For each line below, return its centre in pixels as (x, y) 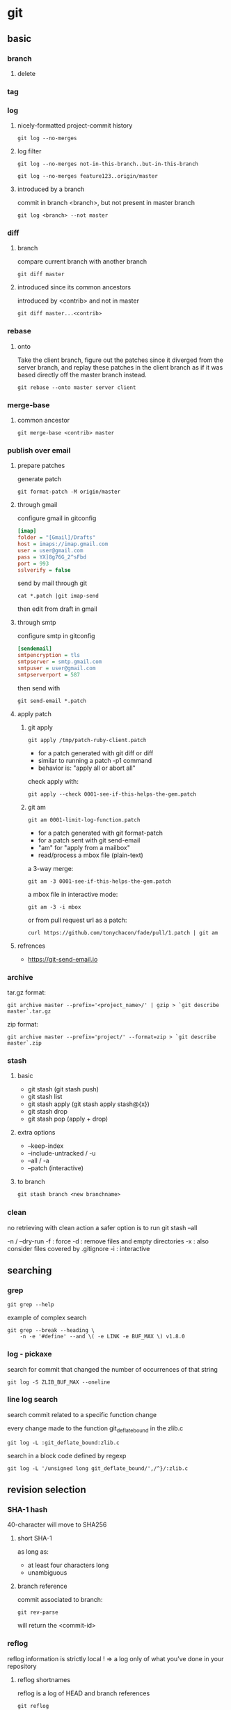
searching (30, 1270)
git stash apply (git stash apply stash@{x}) (88, 1104)
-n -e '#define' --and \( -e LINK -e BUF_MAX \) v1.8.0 (103, 1337)
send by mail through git (52, 583)
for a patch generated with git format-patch (101, 833)
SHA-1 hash (27, 1509)
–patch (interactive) (56, 1168)
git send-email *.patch (52, 701)
